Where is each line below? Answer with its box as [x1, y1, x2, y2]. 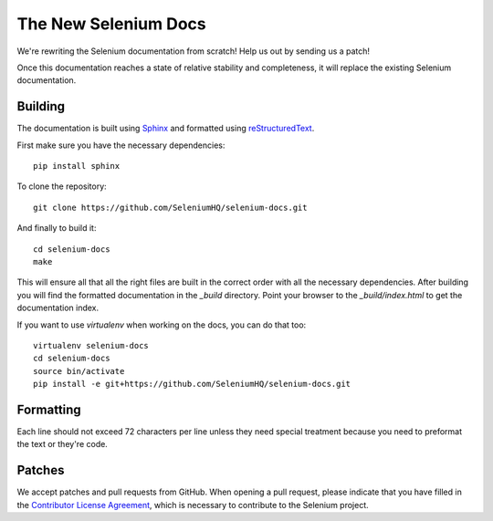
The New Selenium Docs [16, 14, 206, 34]
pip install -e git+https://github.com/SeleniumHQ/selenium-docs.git [33, 379, 351, 390]
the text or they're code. [16, 439, 109, 450]
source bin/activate [33, 366, 125, 376]
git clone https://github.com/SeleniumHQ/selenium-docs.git [33, 202, 308, 213]
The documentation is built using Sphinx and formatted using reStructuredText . [16, 123, 315, 134]
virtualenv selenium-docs [33, 340, 150, 350]
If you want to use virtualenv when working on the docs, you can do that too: [16, 319, 307, 330]
